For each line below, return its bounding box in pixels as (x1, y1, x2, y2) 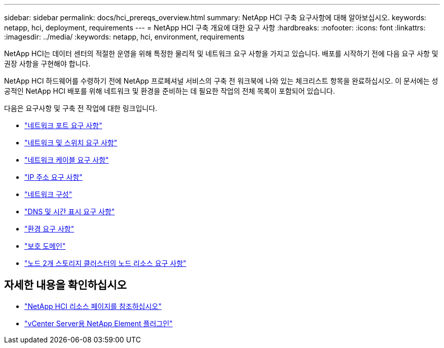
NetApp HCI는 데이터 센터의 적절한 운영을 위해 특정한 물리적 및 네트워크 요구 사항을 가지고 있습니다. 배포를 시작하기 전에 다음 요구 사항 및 (4, 49, 438, 58)
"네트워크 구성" (24, 190, 72, 199)
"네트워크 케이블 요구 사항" (24, 156, 109, 164)
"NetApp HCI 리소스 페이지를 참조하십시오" (24, 301, 162, 311)
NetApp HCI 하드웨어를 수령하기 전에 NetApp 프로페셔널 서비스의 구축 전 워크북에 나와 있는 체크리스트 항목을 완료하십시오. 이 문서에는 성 (4, 76, 438, 85)
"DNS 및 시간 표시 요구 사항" (24, 207, 115, 216)
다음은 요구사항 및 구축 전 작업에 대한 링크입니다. (4, 104, 158, 112)
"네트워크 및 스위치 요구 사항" (24, 138, 118, 147)
